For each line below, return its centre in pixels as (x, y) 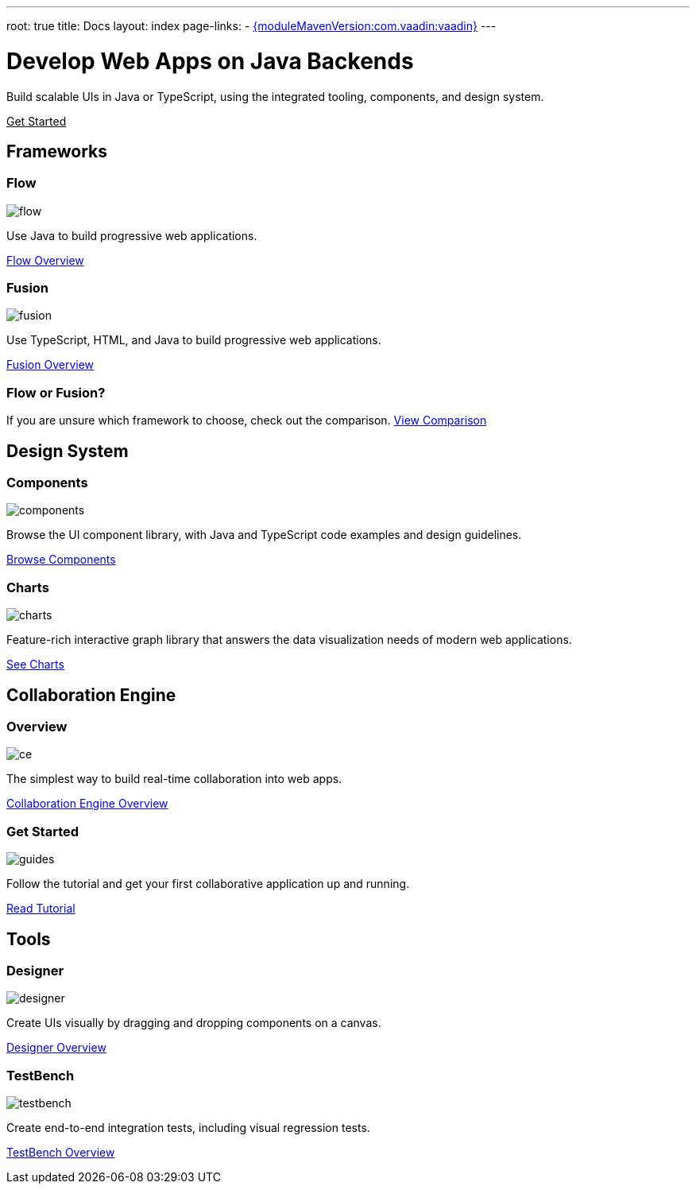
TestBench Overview (61, 1153)
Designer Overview (56, 1048)
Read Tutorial (41, 909)
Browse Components (61, 560)
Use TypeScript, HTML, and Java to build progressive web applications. (194, 340)
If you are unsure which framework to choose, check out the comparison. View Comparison (247, 421)
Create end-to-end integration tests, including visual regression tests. (188, 1128)
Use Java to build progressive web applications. (132, 235)
